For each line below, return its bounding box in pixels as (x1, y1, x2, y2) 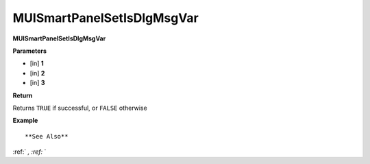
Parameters (12, 47, 47, 55)
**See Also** (25, 132, 69, 140)
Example (12, 117, 38, 125)
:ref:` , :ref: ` (12, 148, 47, 156)
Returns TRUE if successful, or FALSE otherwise (12, 104, 147, 112)
